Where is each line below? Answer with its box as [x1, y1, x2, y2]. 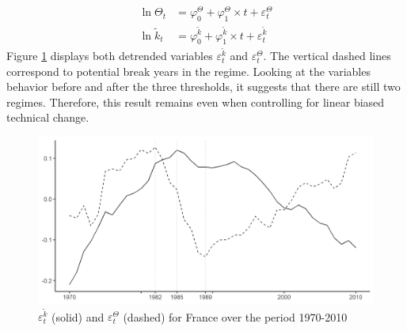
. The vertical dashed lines [263, 47, 391, 64]
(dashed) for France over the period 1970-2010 [123, 308, 348, 325]
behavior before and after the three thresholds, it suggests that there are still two [6, 78, 401, 95]
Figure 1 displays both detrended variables [6, 47, 213, 64]
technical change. [6, 109, 89, 126]
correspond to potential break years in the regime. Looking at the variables [6, 62, 371, 79]
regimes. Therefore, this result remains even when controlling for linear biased [6, 93, 385, 110]
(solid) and [51, 308, 105, 325]
